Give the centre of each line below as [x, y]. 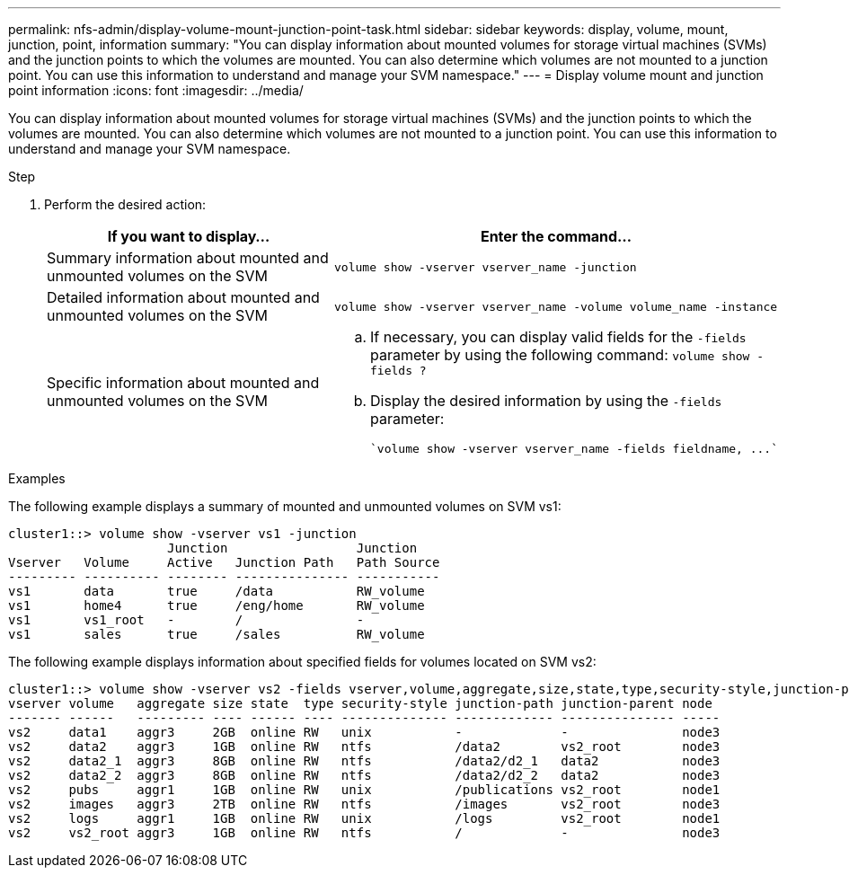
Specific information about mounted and [183, 383]
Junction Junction [292, 548]
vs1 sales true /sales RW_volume [217, 634]
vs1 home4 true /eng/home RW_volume [217, 605]
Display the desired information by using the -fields [546, 401]
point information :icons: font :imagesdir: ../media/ [156, 90]
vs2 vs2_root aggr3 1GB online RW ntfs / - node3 [364, 833]
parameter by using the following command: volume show [560, 355]
